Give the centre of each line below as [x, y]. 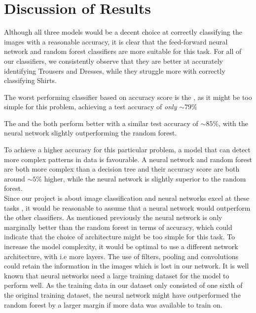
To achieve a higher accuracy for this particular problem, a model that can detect [128, 150]
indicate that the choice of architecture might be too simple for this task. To [120, 237]
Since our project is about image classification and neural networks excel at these [127, 198]
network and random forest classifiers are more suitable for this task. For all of [123, 51]
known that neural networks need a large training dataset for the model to [117, 275]
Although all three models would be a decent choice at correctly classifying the [123, 32]
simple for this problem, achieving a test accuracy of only [91, 107]
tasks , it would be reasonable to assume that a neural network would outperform [127, 207]
